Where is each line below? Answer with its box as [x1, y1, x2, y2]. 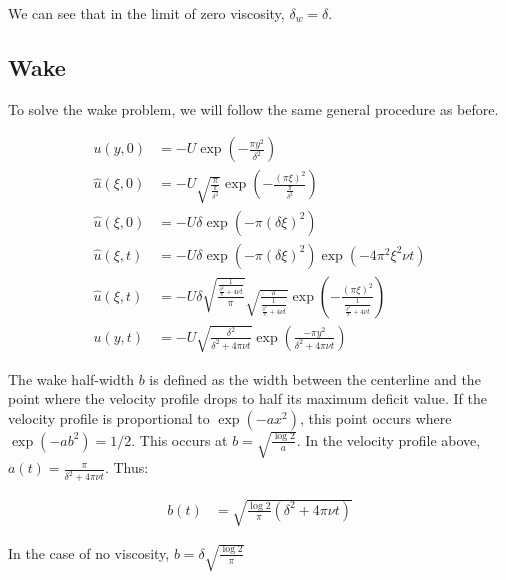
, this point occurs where [299, 407, 452, 428]
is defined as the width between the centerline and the [149, 368, 481, 389]
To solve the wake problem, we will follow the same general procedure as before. [8, 98, 499, 119]
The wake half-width [8, 368, 134, 389]
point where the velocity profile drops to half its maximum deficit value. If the [8, 388, 487, 409]
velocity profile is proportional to [8, 407, 210, 428]
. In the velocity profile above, [296, 429, 481, 450]
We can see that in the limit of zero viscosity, [8, 3, 285, 23]
